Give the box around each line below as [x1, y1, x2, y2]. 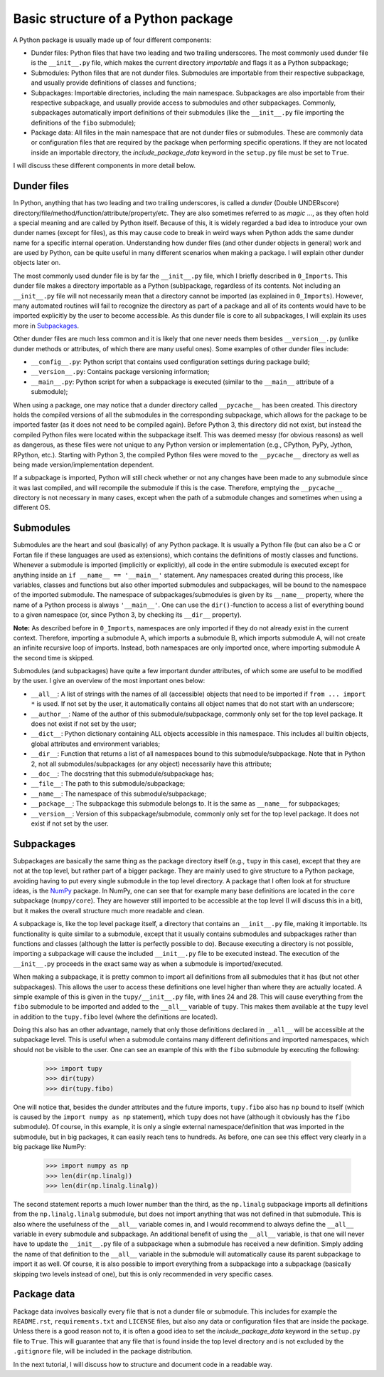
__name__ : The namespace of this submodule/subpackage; [31, 789, 207, 798]
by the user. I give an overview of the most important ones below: [13, 677, 206, 685]
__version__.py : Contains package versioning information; [31, 368, 210, 376]
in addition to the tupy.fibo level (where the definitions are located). [13, 1012, 218, 1021]
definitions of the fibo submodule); [31, 118, 137, 127]
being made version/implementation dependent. [13, 460, 154, 469]
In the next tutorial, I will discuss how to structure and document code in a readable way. [13, 1360, 273, 1368]
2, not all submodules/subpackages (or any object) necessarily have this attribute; [31, 759, 272, 768]
